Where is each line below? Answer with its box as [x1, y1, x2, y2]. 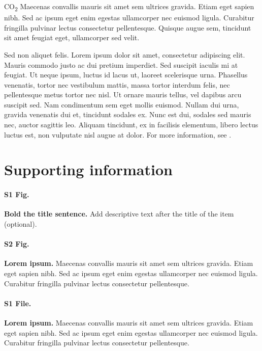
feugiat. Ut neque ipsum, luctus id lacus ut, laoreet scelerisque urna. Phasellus [4, 69, 248, 80]
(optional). [4, 219, 37, 229]
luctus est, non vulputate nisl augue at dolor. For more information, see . [4, 129, 232, 140]
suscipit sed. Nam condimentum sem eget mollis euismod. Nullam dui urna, [4, 99, 239, 110]
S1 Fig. [4, 189, 29, 200]
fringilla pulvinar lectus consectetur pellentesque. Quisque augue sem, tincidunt [4, 22, 251, 33]
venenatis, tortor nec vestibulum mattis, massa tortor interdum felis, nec [4, 79, 230, 90]
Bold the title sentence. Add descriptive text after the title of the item [4, 208, 234, 219]
